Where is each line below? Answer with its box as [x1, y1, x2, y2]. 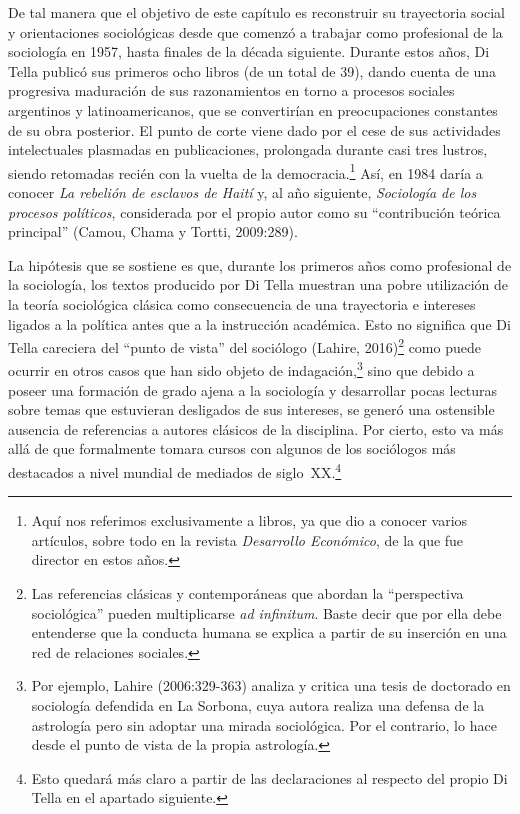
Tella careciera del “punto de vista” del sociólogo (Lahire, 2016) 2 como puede [8, 334, 481, 357]
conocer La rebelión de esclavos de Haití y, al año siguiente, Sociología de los [8, 182, 477, 202]
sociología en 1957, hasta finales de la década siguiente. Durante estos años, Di [8, 41, 490, 62]
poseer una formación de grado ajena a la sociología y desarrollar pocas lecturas [8, 379, 498, 400]
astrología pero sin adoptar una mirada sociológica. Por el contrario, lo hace [31, 714, 497, 735]
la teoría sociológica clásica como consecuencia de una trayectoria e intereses [8, 293, 476, 314]
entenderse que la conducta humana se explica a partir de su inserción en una [31, 622, 507, 643]
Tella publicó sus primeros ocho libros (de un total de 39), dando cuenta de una [8, 60, 497, 81]
